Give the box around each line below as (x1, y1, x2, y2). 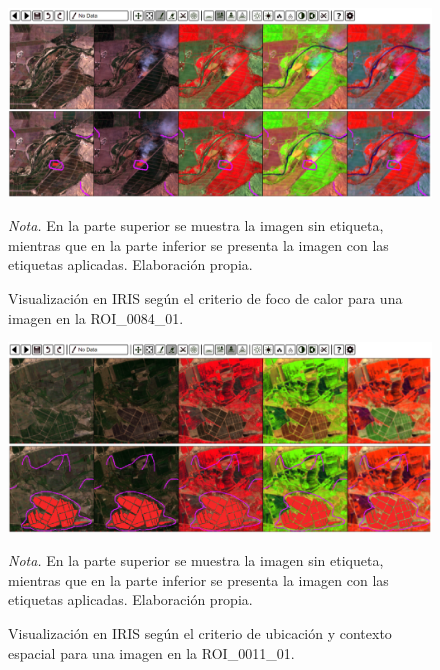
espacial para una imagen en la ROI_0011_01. (8, 642, 295, 663)
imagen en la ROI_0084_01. (8, 307, 184, 328)
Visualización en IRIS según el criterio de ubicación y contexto (8, 623, 392, 644)
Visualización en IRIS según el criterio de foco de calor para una (8, 288, 403, 309)
